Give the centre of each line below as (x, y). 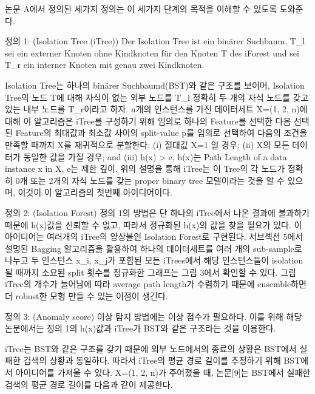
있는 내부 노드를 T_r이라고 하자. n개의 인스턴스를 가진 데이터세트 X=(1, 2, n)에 (156, 109)
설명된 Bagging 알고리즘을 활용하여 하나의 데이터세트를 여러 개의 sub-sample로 (154, 248)
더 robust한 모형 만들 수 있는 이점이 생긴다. (86, 296)
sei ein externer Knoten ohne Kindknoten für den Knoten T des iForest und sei (152, 53)
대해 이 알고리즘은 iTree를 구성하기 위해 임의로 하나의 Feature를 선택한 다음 (148, 121)
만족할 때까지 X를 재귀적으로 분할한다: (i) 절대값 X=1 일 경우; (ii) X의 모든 (147, 144)
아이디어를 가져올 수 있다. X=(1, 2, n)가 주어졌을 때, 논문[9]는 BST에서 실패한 (163, 372)
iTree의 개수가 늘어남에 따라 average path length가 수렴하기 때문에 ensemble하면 (156, 284)
